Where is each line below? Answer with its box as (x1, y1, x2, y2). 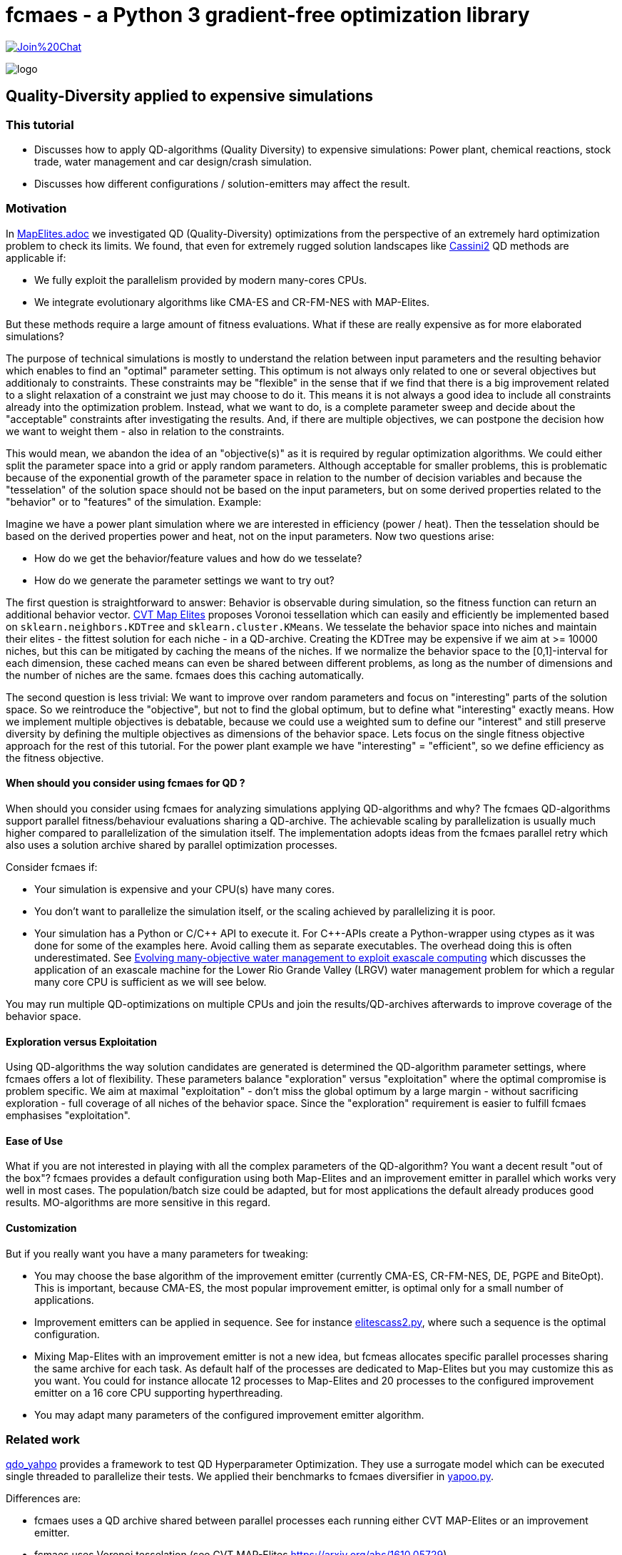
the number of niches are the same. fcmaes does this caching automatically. (6, 668, 364, 681)
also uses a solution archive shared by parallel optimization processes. (6, 838, 337, 851)
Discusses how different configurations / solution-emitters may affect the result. (34, 177, 410, 190)
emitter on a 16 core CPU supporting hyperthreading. (34, 1386, 283, 1399)
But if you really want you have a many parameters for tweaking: (6, 1247, 309, 1260)
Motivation (6, 201, 67, 216)
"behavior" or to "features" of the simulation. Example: (6, 495, 262, 508)
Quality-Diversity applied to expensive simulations (6, 87, 374, 106)
